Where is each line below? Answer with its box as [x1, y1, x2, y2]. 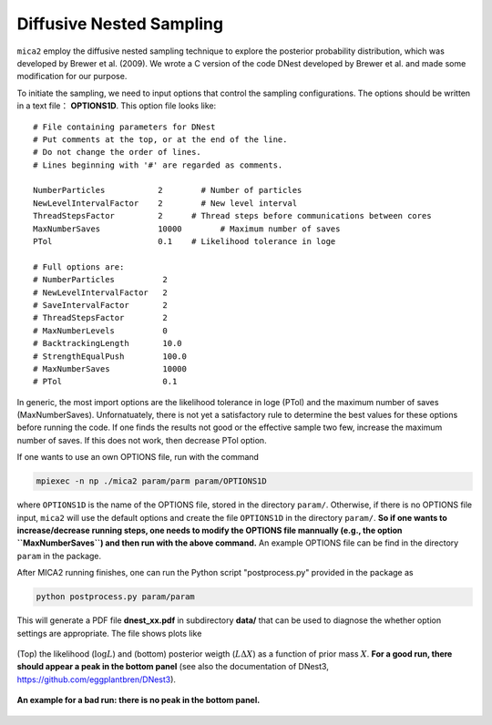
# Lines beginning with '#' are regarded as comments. [33, 159, 283, 170]
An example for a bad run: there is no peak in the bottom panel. [16, 695, 261, 706]
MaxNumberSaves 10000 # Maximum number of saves [33, 223, 341, 234]
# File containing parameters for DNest [33, 121, 216, 132]
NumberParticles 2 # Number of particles [33, 185, 302, 196]
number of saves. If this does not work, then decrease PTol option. [16, 434, 268, 445]
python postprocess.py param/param [36, 592, 195, 602]
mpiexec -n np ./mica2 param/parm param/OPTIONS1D [36, 476, 268, 486]
